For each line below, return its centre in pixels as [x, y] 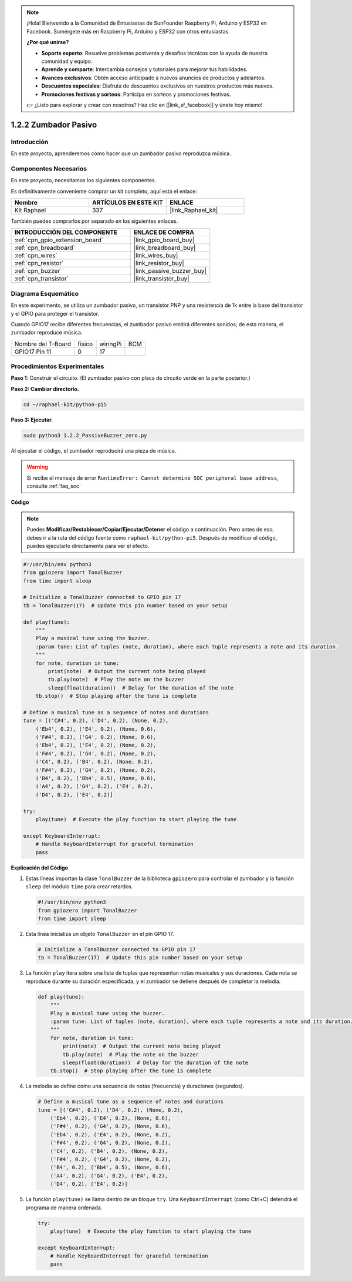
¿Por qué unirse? [48, 42]
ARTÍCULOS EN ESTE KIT [128, 202]
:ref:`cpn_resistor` [39, 263]
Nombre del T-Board [43, 344]
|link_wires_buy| [156, 256]
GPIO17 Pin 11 [33, 352]
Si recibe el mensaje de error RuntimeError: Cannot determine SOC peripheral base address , [153, 478]
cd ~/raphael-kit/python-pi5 [65, 404]
